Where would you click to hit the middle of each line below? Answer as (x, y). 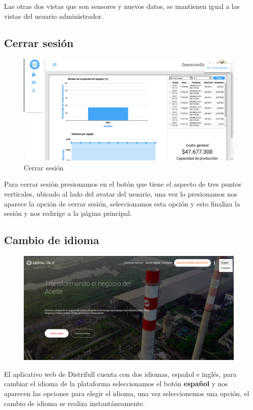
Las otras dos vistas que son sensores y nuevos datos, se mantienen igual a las (122, 6)
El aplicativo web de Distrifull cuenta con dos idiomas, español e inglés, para (120, 374)
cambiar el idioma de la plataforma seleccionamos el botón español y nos (116, 384)
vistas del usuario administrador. (54, 16)
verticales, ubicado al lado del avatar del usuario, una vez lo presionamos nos (121, 193)
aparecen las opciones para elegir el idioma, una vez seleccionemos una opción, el (127, 393)
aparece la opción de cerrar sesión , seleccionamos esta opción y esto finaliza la (122, 203)
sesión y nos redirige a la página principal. (68, 213)
